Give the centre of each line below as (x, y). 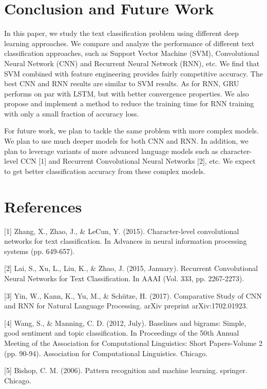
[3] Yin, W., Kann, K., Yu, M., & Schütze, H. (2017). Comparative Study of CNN (133, 295)
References (43, 206)
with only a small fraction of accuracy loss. (72, 113)
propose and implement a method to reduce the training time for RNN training (129, 103)
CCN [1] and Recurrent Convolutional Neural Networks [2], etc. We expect (138, 161)
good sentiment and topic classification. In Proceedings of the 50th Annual (122, 333)
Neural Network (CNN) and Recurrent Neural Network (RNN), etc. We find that (132, 63)
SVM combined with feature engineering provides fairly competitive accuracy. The (133, 73)
